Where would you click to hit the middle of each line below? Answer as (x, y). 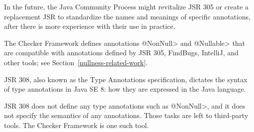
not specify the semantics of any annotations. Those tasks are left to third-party (126, 115)
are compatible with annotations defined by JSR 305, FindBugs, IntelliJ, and (121, 53)
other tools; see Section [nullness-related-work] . (76, 62)
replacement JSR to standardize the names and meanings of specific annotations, (127, 16)
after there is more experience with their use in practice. (90, 26)
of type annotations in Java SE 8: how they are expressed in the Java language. (125, 89)
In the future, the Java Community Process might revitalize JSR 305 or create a (126, 6)
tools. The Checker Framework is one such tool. (77, 125)
